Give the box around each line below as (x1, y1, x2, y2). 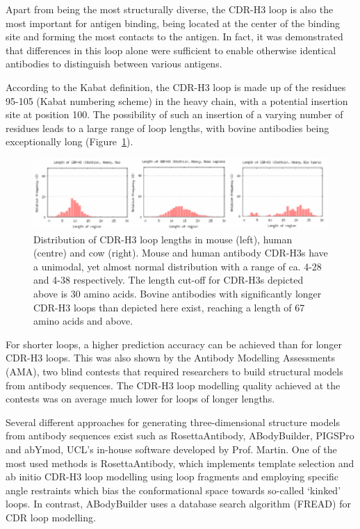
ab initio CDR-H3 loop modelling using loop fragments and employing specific (6, 469, 339, 484)
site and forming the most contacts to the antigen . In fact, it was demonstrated (6, 29, 343, 44)
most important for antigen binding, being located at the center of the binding (6, 15, 340, 30)
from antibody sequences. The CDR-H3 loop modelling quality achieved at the (6, 377, 341, 392)
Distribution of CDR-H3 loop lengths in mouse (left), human (33, 231, 293, 246)
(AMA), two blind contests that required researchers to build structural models (6, 364, 343, 378)
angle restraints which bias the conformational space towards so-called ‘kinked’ (6, 482, 341, 497)
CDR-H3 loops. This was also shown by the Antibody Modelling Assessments (6, 350, 336, 365)
